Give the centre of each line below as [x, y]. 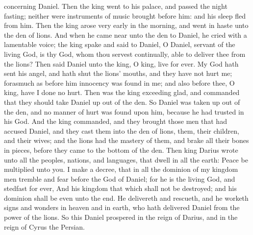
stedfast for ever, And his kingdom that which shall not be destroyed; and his [120, 188]
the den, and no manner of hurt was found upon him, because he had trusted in [124, 111]
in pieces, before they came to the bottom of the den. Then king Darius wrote [121, 150]
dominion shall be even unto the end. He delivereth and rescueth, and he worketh [126, 198]
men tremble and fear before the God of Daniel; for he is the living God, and [120, 178]
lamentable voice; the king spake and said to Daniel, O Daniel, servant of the [120, 44]
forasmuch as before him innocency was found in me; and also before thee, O [119, 82]
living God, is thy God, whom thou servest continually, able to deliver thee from [125, 54]
